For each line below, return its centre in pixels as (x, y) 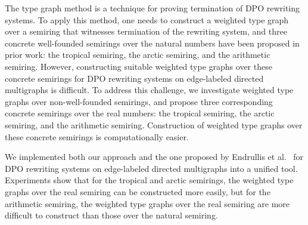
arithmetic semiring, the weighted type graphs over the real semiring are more (147, 203)
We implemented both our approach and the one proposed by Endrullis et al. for (154, 157)
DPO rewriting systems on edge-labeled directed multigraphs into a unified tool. (151, 168)
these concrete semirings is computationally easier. (97, 136)
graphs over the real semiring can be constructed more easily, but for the (138, 191)
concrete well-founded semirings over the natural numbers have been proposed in (152, 43)
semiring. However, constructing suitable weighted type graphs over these (139, 66)
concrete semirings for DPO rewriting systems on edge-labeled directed (134, 78)
